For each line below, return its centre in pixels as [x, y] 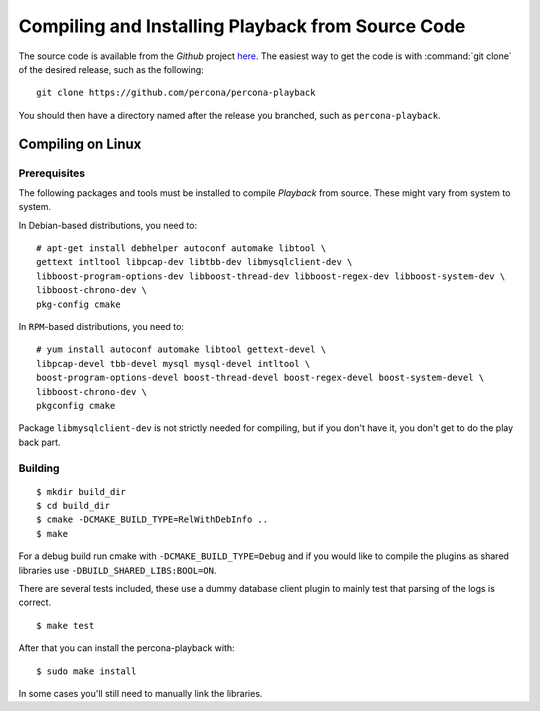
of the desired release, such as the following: [111, 69]
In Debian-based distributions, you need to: [108, 225]
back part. [39, 442]
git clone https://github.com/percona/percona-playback [176, 93]
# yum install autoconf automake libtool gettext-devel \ [181, 349]
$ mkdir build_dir [81, 491]
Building [39, 468]
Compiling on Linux [80, 143]
